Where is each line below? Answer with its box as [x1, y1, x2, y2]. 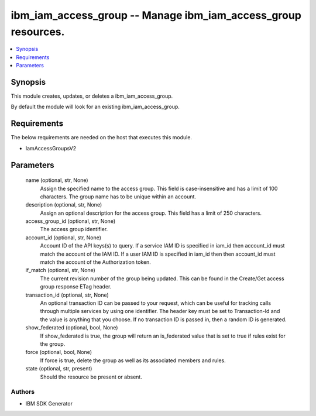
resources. [11, 25, 65, 38]
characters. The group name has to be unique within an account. [40, 193, 196, 200]
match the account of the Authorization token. [40, 259, 152, 266]
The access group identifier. [40, 226, 108, 233]
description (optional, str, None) [25, 201, 102, 208]
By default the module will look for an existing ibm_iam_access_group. [11, 103, 180, 111]
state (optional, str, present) [25, 365, 92, 372]
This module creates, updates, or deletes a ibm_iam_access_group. [11, 92, 173, 99]
